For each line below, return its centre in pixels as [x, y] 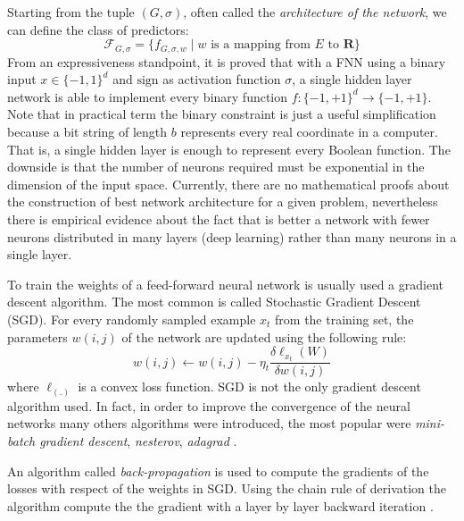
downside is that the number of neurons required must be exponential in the [216, 167]
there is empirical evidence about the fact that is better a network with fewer [219, 218]
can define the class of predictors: [98, 29]
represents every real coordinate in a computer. [309, 132]
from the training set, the [344, 319]
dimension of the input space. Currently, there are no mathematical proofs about [228, 184]
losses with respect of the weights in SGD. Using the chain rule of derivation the [227, 488]
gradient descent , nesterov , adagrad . [138, 440]
